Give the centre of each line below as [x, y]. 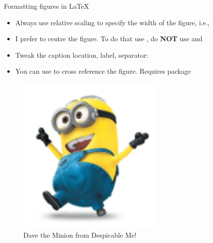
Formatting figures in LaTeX [47, 6]
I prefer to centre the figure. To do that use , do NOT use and [109, 39]
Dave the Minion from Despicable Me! [80, 235]
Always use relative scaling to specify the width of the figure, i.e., [112, 22]
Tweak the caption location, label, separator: [82, 55]
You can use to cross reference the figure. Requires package [103, 71]
